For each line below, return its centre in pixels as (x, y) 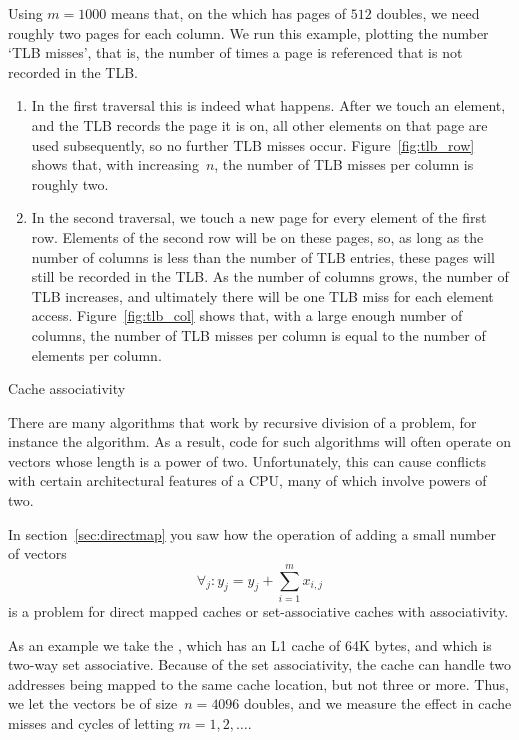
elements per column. (96, 354)
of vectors (37, 553)
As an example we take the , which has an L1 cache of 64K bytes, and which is (250, 644)
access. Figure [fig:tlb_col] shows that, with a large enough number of (247, 315)
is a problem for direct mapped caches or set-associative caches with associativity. (258, 610)
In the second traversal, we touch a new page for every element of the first (259, 217)
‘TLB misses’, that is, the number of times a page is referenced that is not (235, 52)
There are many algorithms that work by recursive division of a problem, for (242, 421)
